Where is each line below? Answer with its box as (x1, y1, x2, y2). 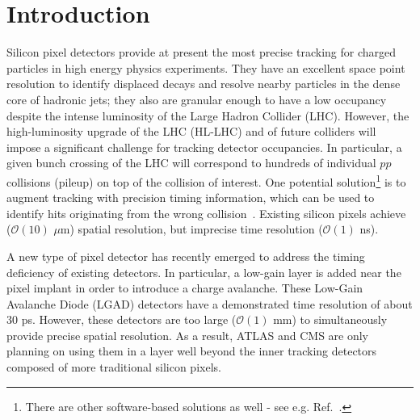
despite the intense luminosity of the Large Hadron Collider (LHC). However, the (6, 107, 409, 124)
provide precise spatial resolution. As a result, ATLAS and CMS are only (6, 326, 369, 343)
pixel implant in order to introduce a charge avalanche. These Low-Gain (6, 279, 363, 296)
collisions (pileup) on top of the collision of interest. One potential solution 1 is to (6, 170, 406, 190)
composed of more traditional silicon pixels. (6, 359, 221, 376)
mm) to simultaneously (273, 311, 388, 328)
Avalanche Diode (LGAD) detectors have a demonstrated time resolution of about (6, 295, 413, 312)
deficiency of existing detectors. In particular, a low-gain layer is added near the (6, 263, 401, 280)
